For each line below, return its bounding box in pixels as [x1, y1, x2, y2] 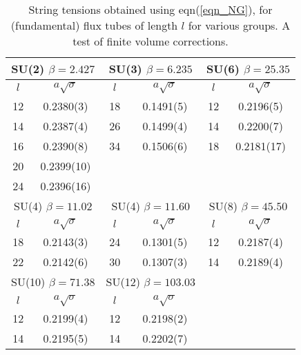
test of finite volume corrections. [72, 33, 229, 49]
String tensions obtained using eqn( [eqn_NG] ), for [28, 1, 273, 17]
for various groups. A [188, 17, 291, 33]
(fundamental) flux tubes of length [10, 17, 178, 33]
